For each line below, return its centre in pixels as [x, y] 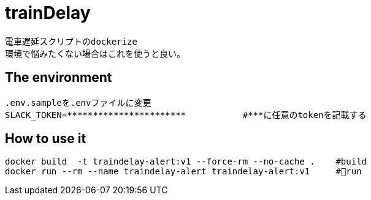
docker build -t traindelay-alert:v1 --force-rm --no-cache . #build [186, 162]
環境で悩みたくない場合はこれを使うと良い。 [95, 54]
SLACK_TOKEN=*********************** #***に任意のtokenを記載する [186, 115]
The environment [59, 78]
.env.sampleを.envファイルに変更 [78, 102]
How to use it [46, 139]
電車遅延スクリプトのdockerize [71, 41]
